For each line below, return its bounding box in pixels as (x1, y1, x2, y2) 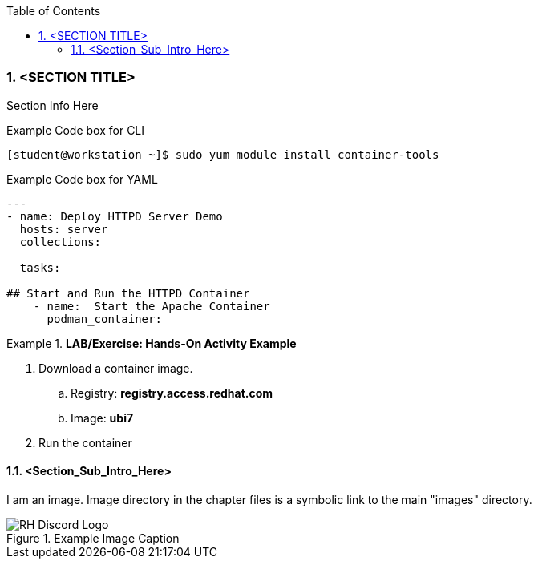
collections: (19, 235, 102, 248)
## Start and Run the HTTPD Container (6, 286, 250, 300)
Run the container (38, 435, 132, 450)
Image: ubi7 (71, 410, 134, 425)
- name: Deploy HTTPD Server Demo (6, 209, 223, 223)
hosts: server (19, 222, 108, 236)
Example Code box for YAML (6, 172, 158, 186)
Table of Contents (6, 4, 101, 18)
